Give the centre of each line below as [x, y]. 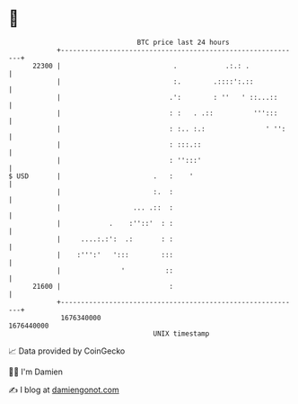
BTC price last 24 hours [183, 42]
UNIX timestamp [181, 333]
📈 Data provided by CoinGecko [67, 351]
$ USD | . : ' [101, 176]
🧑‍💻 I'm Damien [36, 372]
